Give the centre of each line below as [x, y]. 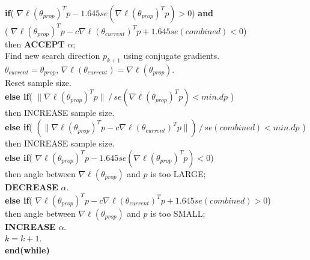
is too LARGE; [178, 173]
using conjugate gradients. [172, 56]
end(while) [27, 249]
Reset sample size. [38, 82]
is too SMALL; [178, 213]
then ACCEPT [35, 44]
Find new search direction [53, 56]
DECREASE [32, 186]
